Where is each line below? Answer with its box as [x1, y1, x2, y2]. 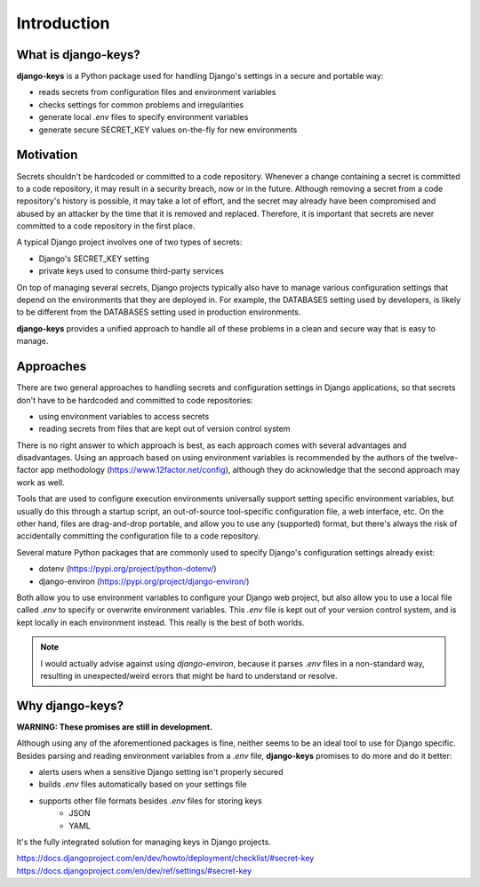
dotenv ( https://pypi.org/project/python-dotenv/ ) [38, 563, 217, 574]
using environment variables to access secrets [38, 411, 210, 421]
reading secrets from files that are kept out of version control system [38, 423, 291, 435]
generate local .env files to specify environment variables [38, 112, 249, 123]
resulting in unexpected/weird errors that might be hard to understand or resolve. [40, 670, 338, 681]
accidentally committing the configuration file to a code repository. [16, 531, 261, 541]
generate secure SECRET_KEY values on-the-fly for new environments [38, 124, 298, 135]
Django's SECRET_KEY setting [38, 253, 150, 264]
